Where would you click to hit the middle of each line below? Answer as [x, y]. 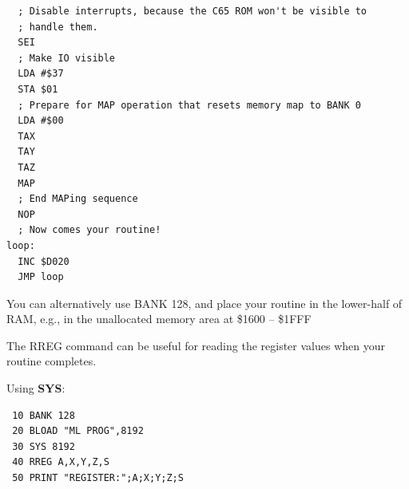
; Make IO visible [67, 58]
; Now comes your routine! [89, 230]
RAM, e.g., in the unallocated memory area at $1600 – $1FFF [159, 319]
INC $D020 [44, 261]
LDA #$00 [41, 121]
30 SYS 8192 [44, 446]
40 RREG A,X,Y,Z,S [61, 462]
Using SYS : [36, 388]
